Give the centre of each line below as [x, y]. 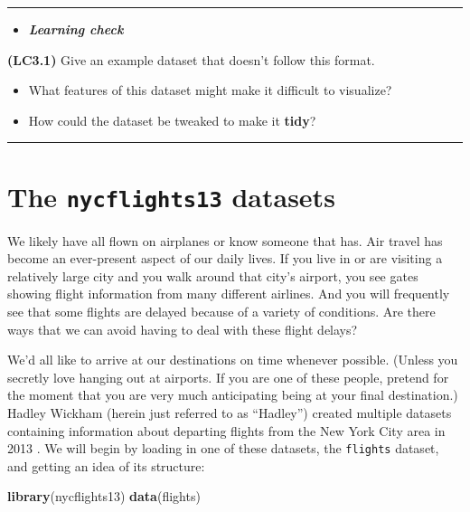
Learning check [76, 29]
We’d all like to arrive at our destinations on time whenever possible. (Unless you [233, 360]
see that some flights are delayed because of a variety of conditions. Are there [221, 311]
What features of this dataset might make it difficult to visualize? [210, 90]
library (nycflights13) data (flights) [104, 496]
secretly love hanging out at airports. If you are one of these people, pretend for [228, 377]
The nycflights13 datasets [171, 196]
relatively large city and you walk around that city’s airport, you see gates [213, 275]
